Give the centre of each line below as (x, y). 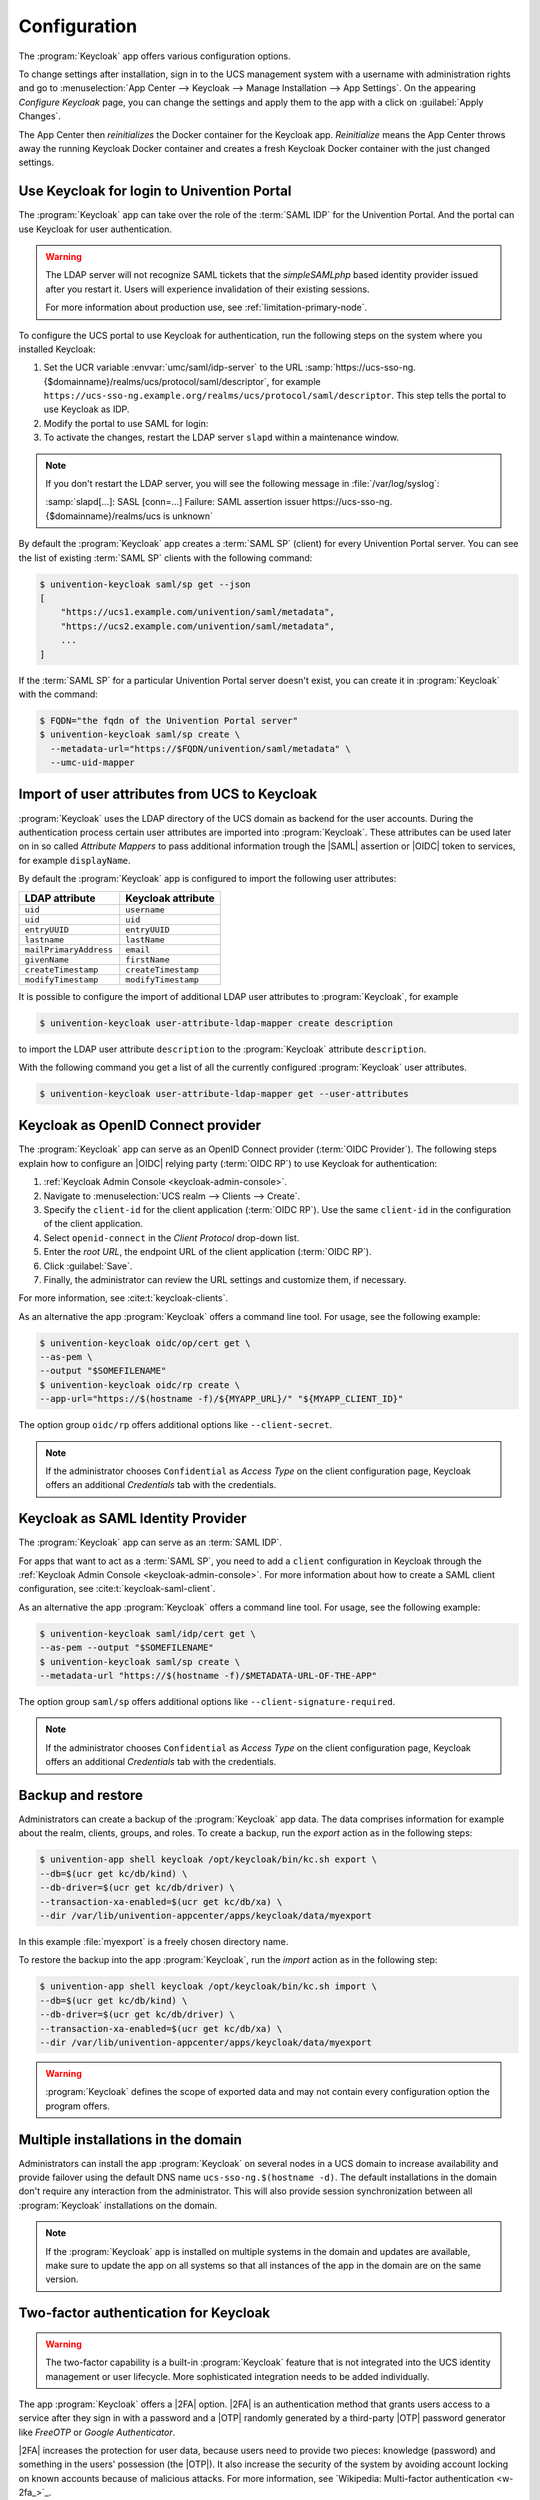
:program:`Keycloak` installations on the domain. (118, 2205)
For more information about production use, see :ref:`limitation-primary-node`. (206, 307)
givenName (47, 959)
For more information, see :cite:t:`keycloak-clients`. (123, 1298)
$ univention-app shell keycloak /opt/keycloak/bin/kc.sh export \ (208, 1859)
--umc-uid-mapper (92, 763)
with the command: (58, 694)
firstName (147, 959)
